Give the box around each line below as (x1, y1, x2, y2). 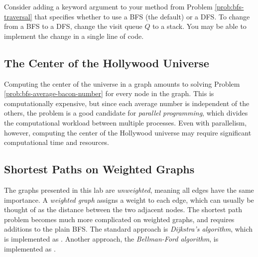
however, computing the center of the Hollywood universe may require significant (4, 127, 252, 137)
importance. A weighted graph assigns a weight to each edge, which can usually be (4, 194, 254, 205)
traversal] (4, 11, 32, 21)
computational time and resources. (4, 137, 110, 147)
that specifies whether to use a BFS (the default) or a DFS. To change (34, 11, 250, 21)
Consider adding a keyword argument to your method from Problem (4, 1, 213, 11)
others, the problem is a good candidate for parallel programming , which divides (4, 108, 248, 118)
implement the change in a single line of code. (4, 30, 144, 41)
